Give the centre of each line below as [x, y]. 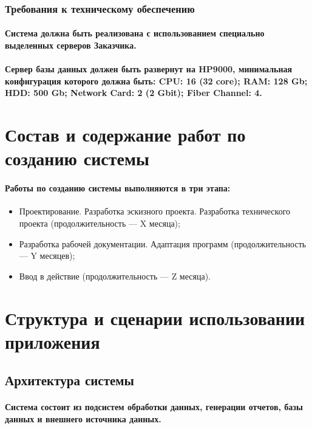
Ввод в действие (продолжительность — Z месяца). [115, 276]
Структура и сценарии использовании [155, 317]
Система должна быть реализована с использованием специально [135, 33]
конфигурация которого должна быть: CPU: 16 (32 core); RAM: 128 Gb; [156, 81]
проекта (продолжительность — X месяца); [100, 223]
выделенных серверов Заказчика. [71, 45]
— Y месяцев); [47, 256]
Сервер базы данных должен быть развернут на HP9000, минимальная [149, 69]
